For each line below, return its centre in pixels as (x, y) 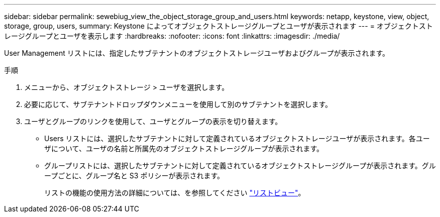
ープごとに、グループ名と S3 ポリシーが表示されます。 (134, 176)
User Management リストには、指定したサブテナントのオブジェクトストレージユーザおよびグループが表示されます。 (197, 53)
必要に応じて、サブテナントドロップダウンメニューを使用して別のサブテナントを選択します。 (178, 104)
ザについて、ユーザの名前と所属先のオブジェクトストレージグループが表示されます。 (184, 148)
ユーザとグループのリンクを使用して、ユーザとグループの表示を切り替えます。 (153, 121)
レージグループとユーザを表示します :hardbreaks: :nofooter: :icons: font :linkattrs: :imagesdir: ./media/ (172, 36)
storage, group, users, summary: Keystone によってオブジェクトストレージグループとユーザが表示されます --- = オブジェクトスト (218, 26)
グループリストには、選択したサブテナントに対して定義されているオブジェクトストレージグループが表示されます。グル (240, 166)
